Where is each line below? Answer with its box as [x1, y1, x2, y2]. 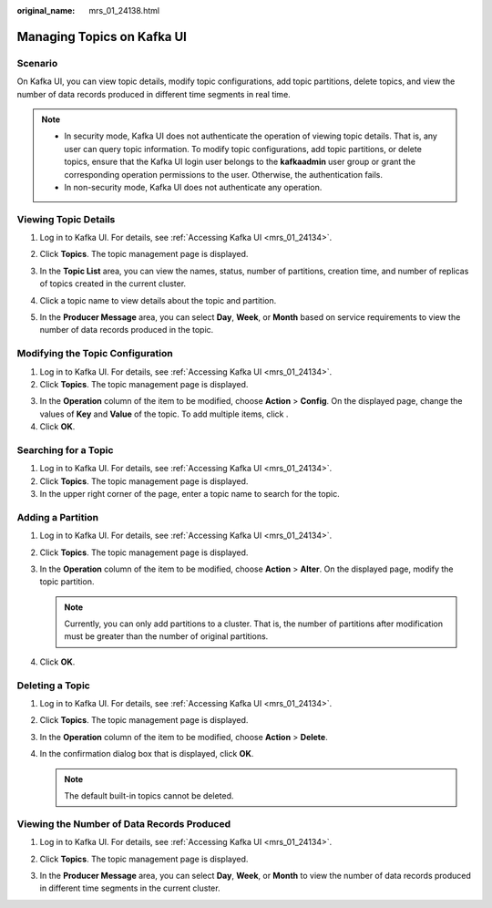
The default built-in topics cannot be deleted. [64, 789, 234, 801]
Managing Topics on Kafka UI [16, 28, 187, 45]
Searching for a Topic [16, 443, 114, 456]
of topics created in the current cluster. [39, 278, 187, 289]
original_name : [16, 5, 76, 15]
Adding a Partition [16, 511, 99, 523]
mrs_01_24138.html [88, 5, 159, 15]
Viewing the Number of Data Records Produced [16, 817, 231, 830]
